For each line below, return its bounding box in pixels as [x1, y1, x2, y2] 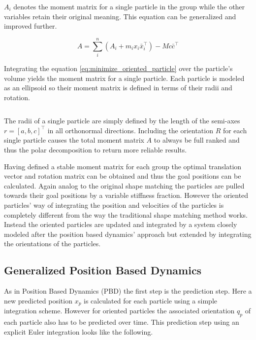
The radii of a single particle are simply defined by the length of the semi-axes [4, 115, 240, 126]
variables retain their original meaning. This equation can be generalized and [4, 11, 236, 21]
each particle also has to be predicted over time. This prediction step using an [4, 317, 239, 327]
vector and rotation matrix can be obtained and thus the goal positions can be [4, 171, 241, 181]
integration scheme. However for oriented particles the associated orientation [4, 305, 235, 316]
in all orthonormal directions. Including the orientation [47, 125, 213, 135]
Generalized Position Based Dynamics [4, 263, 202, 278]
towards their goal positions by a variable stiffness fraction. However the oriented [4, 190, 249, 200]
